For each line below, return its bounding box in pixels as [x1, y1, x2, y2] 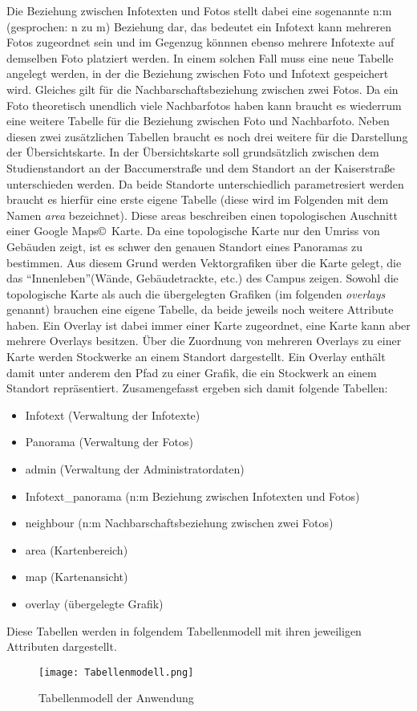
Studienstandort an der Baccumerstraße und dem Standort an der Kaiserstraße [6, 159, 395, 176]
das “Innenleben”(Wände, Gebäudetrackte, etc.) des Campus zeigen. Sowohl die [6, 270, 399, 286]
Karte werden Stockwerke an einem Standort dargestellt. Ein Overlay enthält [6, 348, 386, 365]
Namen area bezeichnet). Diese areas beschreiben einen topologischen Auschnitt [6, 206, 398, 223]
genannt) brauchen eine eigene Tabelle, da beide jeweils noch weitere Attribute [6, 301, 394, 318]
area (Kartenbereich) [25, 541, 128, 558]
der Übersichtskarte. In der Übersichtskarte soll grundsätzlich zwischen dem [6, 144, 379, 160]
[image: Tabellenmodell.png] [38, 666, 194, 678]
